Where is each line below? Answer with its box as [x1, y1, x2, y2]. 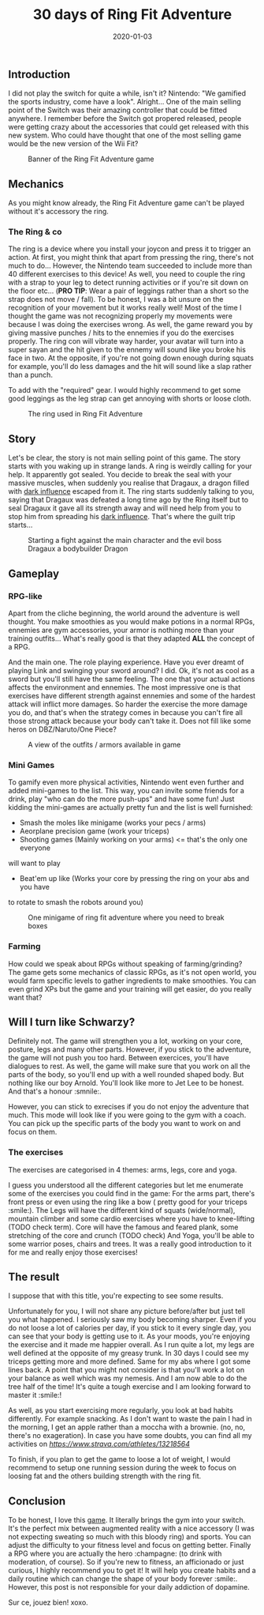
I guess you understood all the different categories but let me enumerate [8, 1180, 244, 1190]
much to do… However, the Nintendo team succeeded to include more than [8, 261, 252, 270]
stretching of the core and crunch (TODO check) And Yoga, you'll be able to [8, 1230, 255, 1240]
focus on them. [8, 1127, 58, 1137]
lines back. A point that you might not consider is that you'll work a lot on [8, 1365, 245, 1375]
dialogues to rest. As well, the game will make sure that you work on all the [8, 1061, 251, 1071]
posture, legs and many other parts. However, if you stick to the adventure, [8, 1045, 251, 1054]
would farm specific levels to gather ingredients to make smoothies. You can [8, 976, 257, 985]
